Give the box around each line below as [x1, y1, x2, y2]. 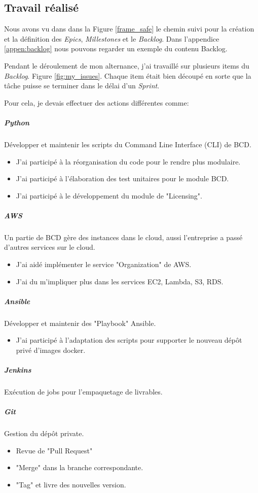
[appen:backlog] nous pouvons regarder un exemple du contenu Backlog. [4, 43, 228, 54]
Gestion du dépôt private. [4, 428, 84, 439]
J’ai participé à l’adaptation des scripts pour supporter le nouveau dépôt [16, 335, 242, 345]
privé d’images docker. [16, 344, 86, 355]
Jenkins [4, 365, 31, 375]
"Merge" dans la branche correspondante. [16, 462, 143, 473]
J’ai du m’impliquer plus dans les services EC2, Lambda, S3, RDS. [16, 276, 224, 286]
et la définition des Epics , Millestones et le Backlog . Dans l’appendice [4, 33, 219, 44]
